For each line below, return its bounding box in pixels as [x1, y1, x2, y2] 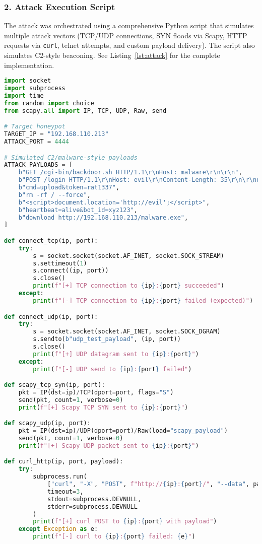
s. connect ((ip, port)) [33, 267, 109, 275]
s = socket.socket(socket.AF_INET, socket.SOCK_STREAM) [33, 252, 224, 259]
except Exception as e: [18, 525, 98, 533]
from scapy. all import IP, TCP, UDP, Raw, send [4, 107, 167, 114]
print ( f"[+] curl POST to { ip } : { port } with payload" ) [33, 518, 217, 525]
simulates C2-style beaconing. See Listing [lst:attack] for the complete [4, 50, 220, 60]
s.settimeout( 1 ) [33, 259, 87, 267]
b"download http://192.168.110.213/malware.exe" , [18, 214, 188, 221]
